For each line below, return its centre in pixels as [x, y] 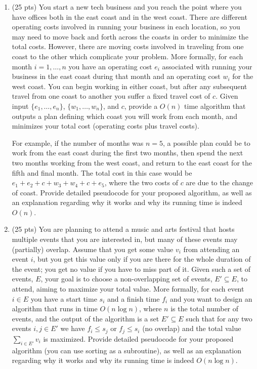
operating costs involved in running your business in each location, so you [126, 27]
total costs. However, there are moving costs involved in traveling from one [128, 46]
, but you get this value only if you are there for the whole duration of [142, 259]
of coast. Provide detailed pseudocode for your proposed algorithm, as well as [132, 192]
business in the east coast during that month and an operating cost [116, 76]
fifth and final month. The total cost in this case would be [102, 172]
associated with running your [207, 66]
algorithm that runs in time [55, 309]
